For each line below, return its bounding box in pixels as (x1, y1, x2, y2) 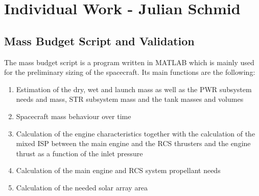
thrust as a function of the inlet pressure (16, 148, 143, 158)
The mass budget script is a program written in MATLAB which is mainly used (4, 57, 254, 67)
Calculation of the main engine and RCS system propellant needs (16, 165, 221, 176)
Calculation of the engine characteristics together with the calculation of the (16, 128, 255, 138)
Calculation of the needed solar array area (16, 182, 148, 192)
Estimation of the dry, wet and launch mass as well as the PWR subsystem (16, 83, 252, 94)
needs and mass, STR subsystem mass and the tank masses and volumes (16, 94, 244, 104)
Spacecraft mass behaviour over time (16, 110, 131, 121)
